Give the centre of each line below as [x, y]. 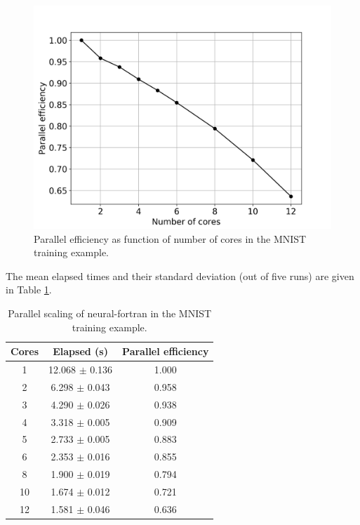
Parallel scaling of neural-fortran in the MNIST [110, 313]
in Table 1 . [29, 290]
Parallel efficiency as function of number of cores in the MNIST [170, 238]
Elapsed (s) [80, 351]
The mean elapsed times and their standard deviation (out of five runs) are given [180, 275]
